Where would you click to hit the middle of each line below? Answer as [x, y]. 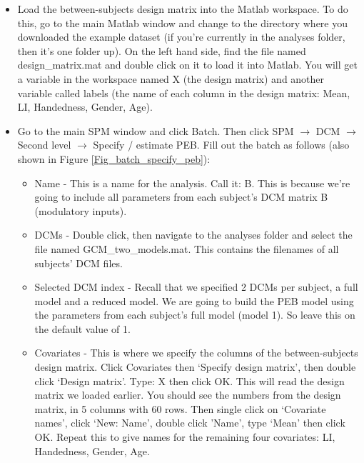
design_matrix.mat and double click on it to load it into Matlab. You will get [187, 65]
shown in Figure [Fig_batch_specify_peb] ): [114, 158]
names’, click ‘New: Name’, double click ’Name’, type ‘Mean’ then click [190, 423]
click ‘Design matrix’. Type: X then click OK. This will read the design [189, 380]
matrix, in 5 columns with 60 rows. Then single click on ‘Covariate [180, 408]
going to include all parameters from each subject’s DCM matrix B [181, 197]
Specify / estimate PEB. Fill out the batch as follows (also [221, 145]
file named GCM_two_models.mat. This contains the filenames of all [187, 248]
